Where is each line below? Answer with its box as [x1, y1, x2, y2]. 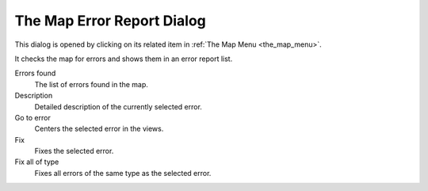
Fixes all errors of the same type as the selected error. [34, 168, 212, 178]
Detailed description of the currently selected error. [34, 101, 202, 111]
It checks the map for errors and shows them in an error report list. [14, 54, 233, 63]
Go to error [14, 113, 51, 122]
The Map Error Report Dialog [14, 12, 206, 29]
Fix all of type [14, 157, 59, 166]
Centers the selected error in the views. [34, 124, 164, 134]
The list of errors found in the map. [34, 79, 148, 89]
